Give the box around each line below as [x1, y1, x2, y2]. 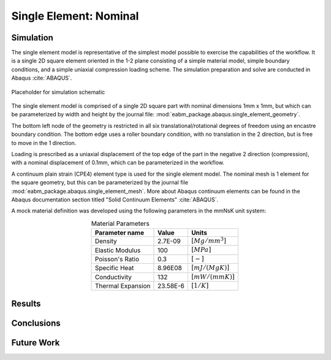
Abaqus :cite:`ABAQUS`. [11, 74, 72, 82]
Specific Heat [94, 264, 134, 272]
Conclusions [11, 318, 61, 328]
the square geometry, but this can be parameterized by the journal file [11, 179, 188, 186]
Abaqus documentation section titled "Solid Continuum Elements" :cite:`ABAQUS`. [11, 196, 219, 203]
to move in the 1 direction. [11, 139, 77, 146]
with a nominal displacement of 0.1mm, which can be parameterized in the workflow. [11, 159, 225, 167]
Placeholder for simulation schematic [11, 88, 105, 96]
